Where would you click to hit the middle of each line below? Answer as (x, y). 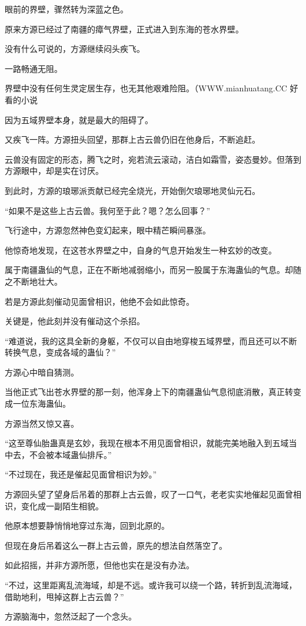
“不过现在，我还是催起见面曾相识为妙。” (81, 474)
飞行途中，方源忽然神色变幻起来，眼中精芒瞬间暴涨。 (108, 230)
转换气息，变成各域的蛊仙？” (60, 352)
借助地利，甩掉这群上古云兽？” (64, 596)
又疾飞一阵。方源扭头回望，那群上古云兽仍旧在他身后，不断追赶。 (132, 139)
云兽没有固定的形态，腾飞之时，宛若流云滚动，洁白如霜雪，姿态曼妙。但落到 (153, 159)
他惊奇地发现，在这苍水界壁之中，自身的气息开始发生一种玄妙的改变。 (141, 250)
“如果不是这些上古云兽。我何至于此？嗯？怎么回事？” (108, 210)
